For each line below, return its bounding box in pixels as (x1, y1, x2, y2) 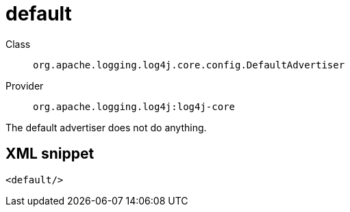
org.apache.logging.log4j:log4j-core (33, 101, 236, 112)
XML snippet (5, 145, 95, 163)
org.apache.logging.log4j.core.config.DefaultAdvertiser (33, 59, 345, 70)
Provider (5, 79, 44, 92)
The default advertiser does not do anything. (5, 121, 207, 133)
